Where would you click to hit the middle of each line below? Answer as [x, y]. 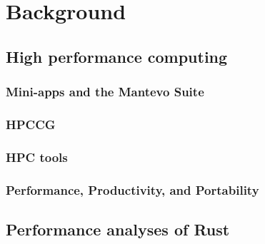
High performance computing [117, 56]
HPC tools [37, 157]
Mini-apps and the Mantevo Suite [105, 92]
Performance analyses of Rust [118, 229]
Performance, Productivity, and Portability [132, 189]
